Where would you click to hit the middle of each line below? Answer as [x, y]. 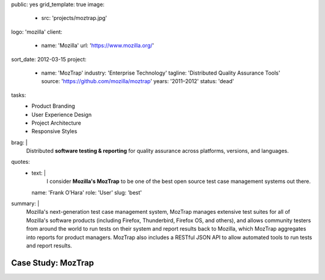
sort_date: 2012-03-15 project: [49, 59]
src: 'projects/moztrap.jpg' [74, 18]
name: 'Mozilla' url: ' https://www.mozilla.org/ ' [98, 46]
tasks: [19, 95]
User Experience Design [62, 114]
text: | [39, 173]
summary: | [25, 204]
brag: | [19, 142]
